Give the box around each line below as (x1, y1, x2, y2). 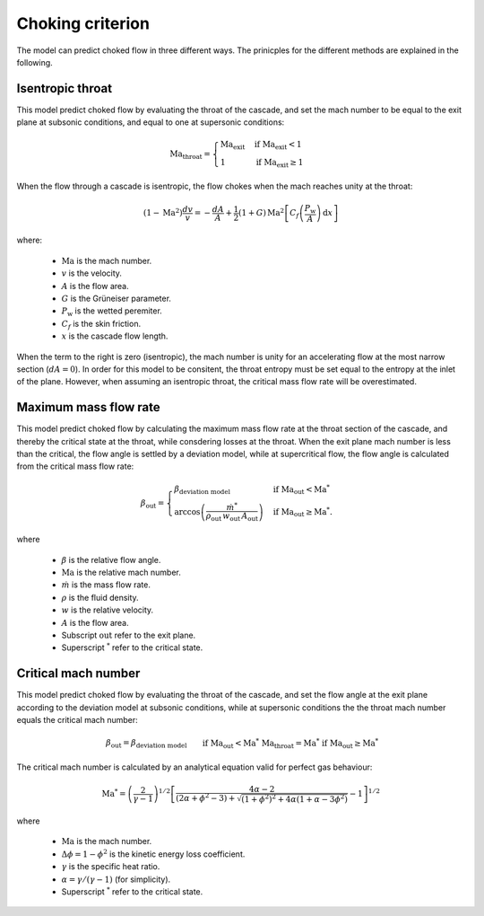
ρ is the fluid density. (61, 592, 139, 603)
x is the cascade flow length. (61, 330, 169, 341)
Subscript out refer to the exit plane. (61, 630, 196, 640)
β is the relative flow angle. (61, 554, 161, 565)
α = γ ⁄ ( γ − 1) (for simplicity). (61, 874, 171, 885)
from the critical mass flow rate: (16, 461, 134, 471)
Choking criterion (16, 13, 150, 33)
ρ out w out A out (205, 510, 259, 523)
